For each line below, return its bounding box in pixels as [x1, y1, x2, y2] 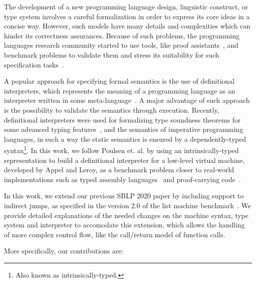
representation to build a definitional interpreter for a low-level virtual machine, [4, 155, 245, 165]
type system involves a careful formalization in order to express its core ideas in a [4, 11, 250, 21]
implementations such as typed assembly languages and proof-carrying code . [4, 174, 241, 184]
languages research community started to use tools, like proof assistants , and [4, 40, 239, 50]
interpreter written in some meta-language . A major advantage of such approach [4, 95, 250, 105]
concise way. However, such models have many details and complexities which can [4, 21, 251, 31]
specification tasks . [4, 59, 64, 69]
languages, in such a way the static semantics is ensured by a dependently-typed [4, 133, 246, 144]
